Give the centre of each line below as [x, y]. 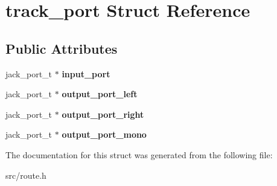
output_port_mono [104, 134]
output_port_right [103, 114]
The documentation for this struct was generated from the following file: [139, 154]
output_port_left [100, 94]
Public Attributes [62, 48]
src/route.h [26, 175]
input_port [86, 73]
